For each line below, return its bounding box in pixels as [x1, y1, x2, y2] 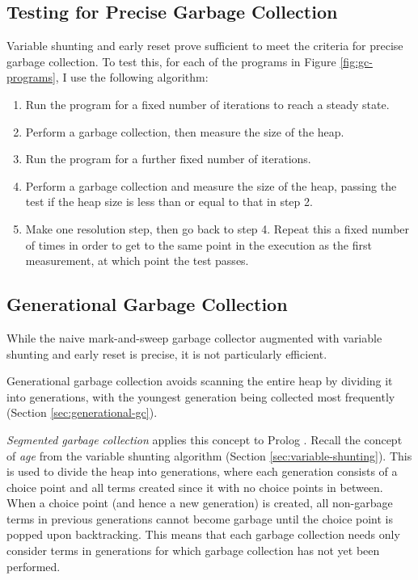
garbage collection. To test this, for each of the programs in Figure [6, 53, 336, 69]
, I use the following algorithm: [55, 69, 209, 86]
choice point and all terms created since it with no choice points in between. [6, 478, 383, 495]
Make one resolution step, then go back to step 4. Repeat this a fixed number [25, 220, 410, 237]
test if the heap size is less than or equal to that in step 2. [25, 193, 313, 210]
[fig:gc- [340, 53, 373, 69]
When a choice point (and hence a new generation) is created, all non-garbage [6, 494, 393, 511]
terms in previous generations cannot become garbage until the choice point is [6, 510, 394, 527]
